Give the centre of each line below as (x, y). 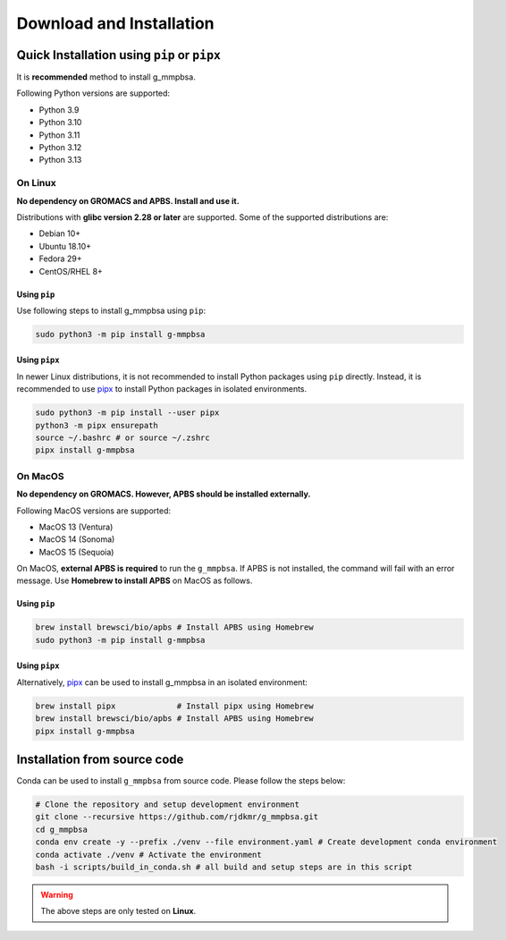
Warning (57, 895)
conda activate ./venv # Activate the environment (149, 855)
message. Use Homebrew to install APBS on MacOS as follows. (135, 580)
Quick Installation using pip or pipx (118, 55)
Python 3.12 (60, 148)
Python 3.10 (60, 123)
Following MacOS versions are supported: (94, 511)
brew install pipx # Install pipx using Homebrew (174, 706)
